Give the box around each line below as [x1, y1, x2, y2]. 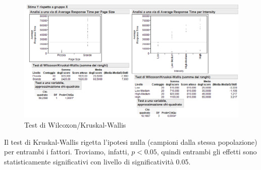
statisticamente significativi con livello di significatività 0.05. [4, 156, 191, 167]
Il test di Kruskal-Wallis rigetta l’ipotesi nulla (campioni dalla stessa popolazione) [4, 136, 257, 147]
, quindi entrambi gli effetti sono [156, 146, 257, 157]
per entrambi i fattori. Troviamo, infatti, [4, 146, 129, 157]
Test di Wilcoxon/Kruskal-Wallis [24, 120, 126, 130]
